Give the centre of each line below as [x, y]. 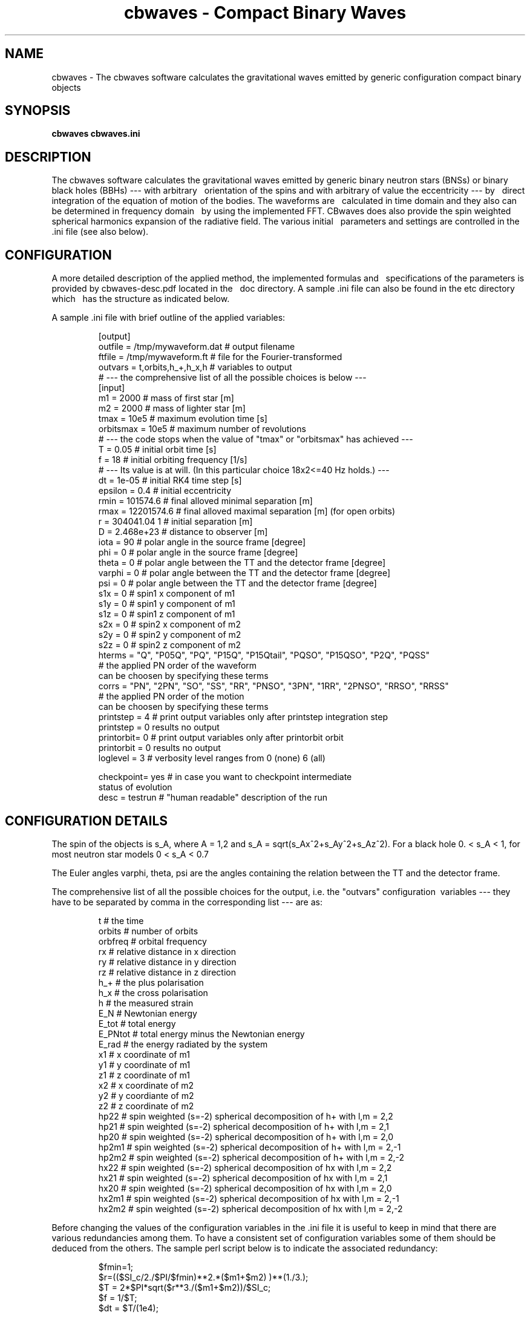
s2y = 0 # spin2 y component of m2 [170, 635]
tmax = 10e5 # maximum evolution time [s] [183, 419]
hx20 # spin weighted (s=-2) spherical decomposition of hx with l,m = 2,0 [245, 1188]
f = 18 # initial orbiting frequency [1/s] [173, 460]
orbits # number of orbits [148, 931]
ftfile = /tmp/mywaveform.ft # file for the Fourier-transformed [220, 357]
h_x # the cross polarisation [153, 992]
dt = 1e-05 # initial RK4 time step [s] [170, 480]
